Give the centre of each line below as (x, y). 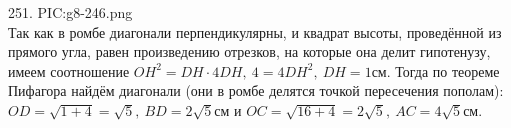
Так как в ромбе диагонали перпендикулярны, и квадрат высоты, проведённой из (255, 31)
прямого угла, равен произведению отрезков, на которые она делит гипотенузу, (249, 51)
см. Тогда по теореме (435, 70)
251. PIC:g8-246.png (70, 12)
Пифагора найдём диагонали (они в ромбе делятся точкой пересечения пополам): (256, 90)
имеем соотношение (69, 70)
